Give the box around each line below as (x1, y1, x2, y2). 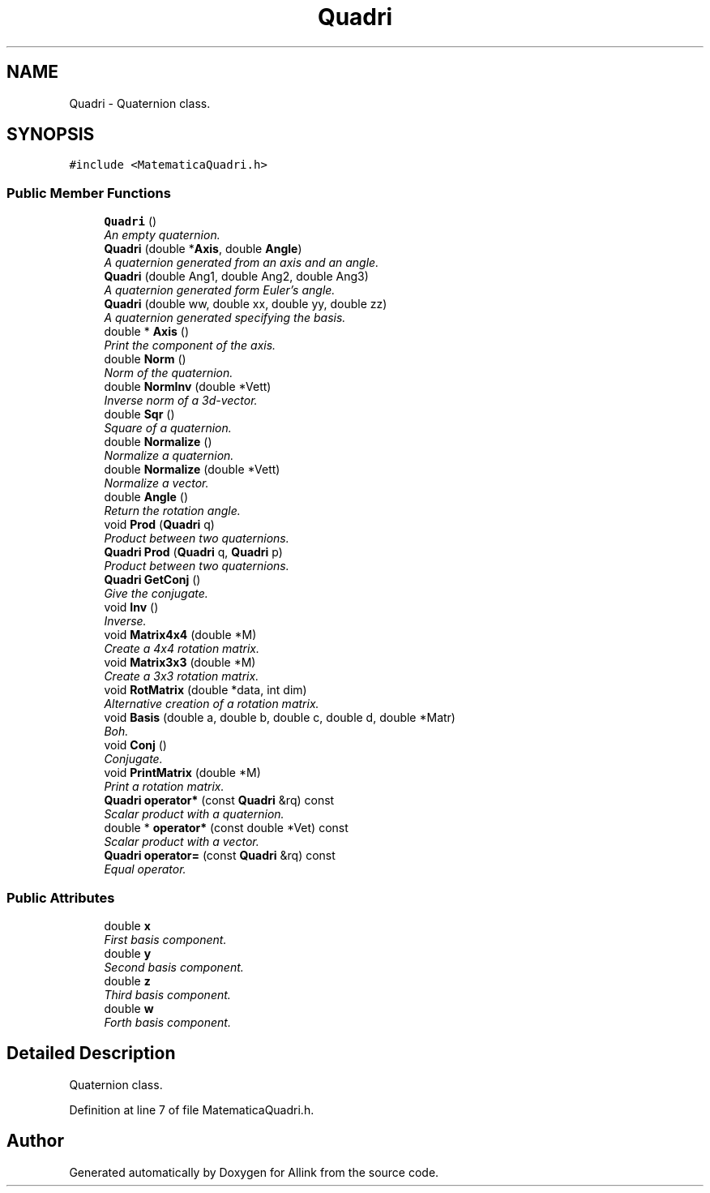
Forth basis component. (104, 1015, 231, 1029)
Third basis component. (104, 987, 231, 1002)
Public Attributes (6, 889, 115, 906)
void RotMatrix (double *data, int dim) (104, 683, 307, 697)
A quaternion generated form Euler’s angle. (104, 283, 336, 298)
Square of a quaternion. (104, 421, 232, 436)
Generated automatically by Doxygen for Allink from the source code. (69, 1165, 439, 1179)
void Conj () (104, 738, 167, 753)
